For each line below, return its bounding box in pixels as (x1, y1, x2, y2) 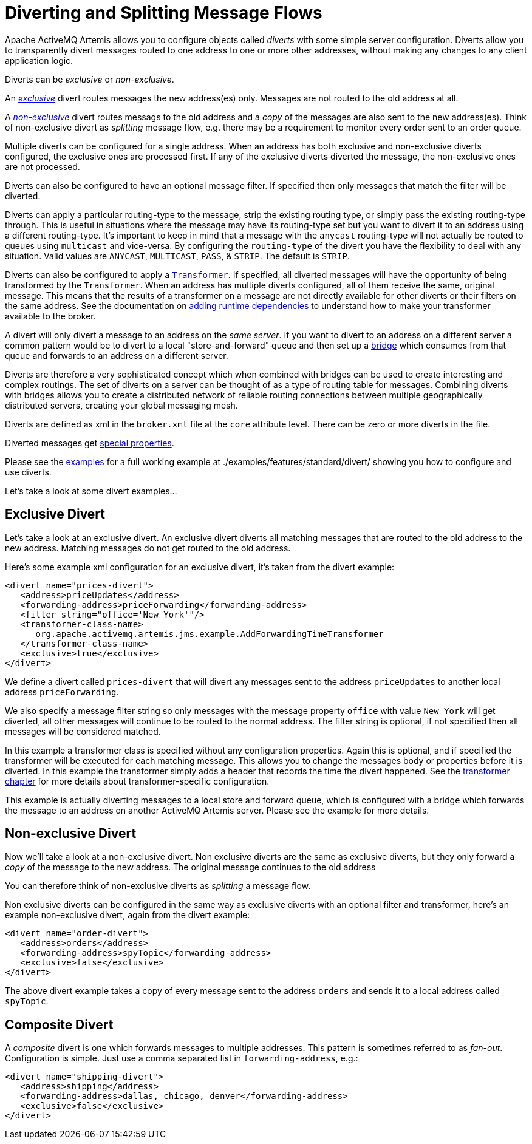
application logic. (5, 55, 73, 66)
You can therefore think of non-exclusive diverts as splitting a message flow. (5, 880, 311, 891)
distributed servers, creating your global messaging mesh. (5, 400, 238, 410)
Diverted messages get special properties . (5, 437, 174, 448)
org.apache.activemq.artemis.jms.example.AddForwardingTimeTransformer (35, 628, 384, 639)
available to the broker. (5, 310, 96, 321)
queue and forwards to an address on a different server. (5, 350, 228, 361)
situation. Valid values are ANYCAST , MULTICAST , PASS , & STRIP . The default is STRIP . (5, 250, 350, 261)
